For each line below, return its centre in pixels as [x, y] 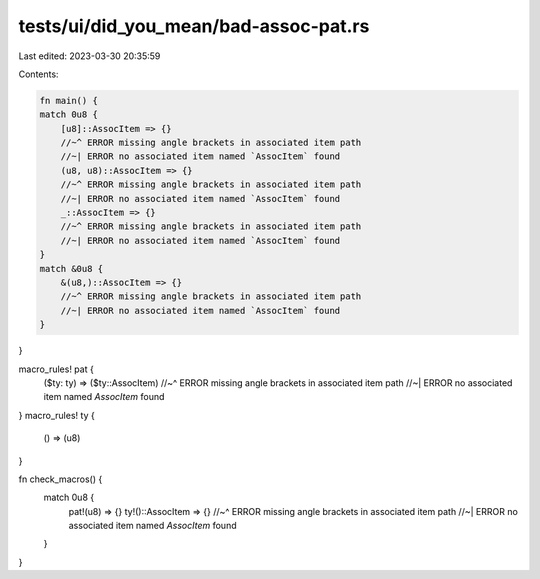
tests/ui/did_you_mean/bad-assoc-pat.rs [194, 26]
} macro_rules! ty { [56, 415]
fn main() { [69, 100]
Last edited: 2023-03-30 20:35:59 [89, 56]
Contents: [38, 74]
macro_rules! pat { [56, 369]
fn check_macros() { [60, 479]
